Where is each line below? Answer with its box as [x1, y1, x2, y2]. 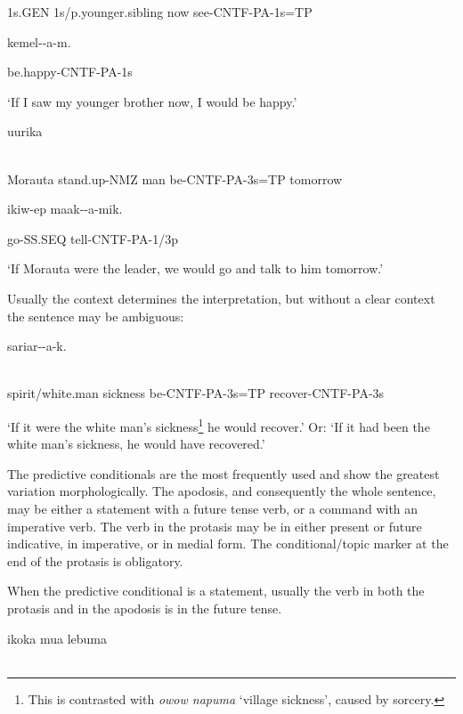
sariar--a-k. [7, 337, 67, 355]
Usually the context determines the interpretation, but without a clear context [7, 288, 435, 307]
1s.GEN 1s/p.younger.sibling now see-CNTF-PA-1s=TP [7, 3, 313, 20]
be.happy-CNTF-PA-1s [7, 62, 133, 81]
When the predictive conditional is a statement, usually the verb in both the [7, 581, 425, 600]
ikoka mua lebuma [7, 629, 107, 647]
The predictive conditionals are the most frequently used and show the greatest [7, 464, 440, 483]
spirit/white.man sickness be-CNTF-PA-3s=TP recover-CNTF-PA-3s [7, 384, 385, 402]
